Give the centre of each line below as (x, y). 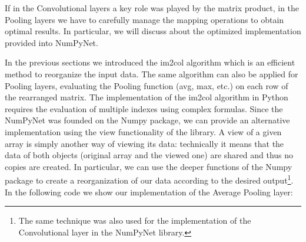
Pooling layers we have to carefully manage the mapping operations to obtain (144, 19)
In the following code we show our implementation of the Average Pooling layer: (149, 192)
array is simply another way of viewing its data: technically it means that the (144, 143)
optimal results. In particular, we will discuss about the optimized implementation (153, 31)
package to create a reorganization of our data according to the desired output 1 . (149, 179)
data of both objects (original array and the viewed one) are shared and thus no (149, 155)
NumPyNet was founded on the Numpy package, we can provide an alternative (147, 120)
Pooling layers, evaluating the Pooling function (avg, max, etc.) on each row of (147, 85)
